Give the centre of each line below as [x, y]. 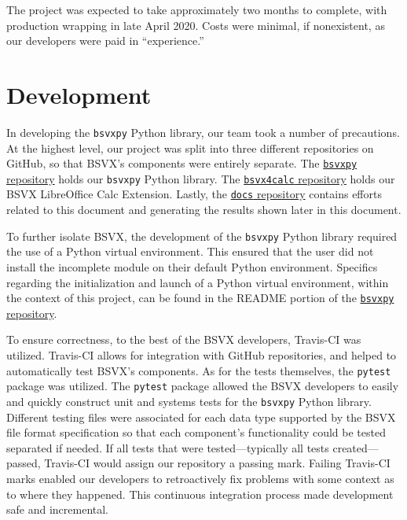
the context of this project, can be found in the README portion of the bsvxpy [200, 298]
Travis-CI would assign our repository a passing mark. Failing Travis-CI [217, 463]
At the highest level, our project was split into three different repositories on [190, 148]
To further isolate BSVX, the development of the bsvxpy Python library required [202, 236]
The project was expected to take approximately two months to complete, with [197, 9]
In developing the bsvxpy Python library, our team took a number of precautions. [203, 132]
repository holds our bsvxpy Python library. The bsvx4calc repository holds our [201, 178]
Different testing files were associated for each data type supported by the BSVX [201, 417]
